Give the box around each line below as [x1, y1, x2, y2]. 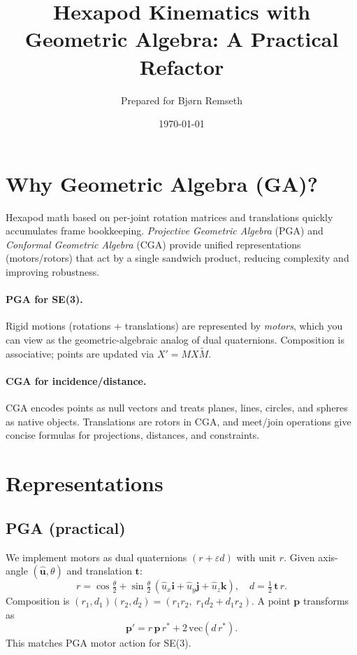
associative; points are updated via [6, 346, 154, 360]
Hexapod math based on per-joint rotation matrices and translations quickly [6, 209, 333, 224]
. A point [251, 593, 291, 608]
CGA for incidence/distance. [6, 373, 147, 388]
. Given [284, 549, 315, 564]
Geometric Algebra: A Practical [24, 24, 339, 53]
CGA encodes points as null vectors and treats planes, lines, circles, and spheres [6, 400, 348, 415]
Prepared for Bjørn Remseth [121, 92, 242, 107]
